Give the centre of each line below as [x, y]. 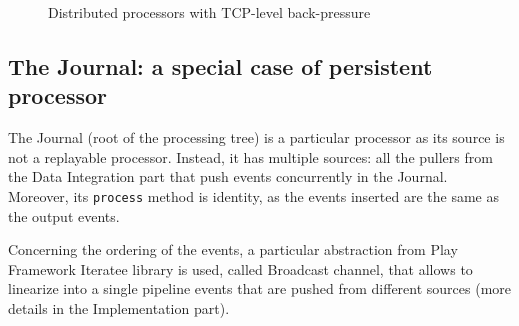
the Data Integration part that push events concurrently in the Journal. [228, 176]
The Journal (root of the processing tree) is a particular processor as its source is [256, 137]
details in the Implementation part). [119, 308]
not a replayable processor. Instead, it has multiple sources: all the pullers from [250, 156]
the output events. [64, 215]
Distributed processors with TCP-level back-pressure [209, 12]
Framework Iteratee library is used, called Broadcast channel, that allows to [240, 268]
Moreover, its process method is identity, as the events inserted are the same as [253, 195]
